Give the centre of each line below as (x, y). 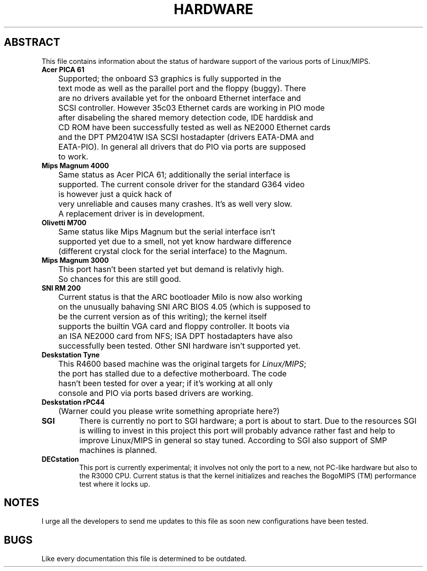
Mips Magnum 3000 (75, 260)
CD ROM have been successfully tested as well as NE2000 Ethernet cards (194, 127)
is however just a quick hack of (115, 194)
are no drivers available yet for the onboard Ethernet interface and (180, 98)
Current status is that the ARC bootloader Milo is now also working (180, 297)
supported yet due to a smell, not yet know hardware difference (175, 241)
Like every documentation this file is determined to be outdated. (144, 559)
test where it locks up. (115, 484)
